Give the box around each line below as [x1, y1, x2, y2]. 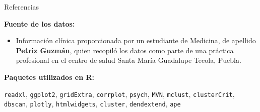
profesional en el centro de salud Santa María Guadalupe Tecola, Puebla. [16, 55, 241, 65]
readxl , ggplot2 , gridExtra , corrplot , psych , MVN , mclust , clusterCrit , [4, 88, 235, 99]
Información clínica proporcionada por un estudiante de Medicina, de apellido [16, 35, 256, 46]
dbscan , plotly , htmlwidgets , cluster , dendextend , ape [4, 98, 181, 109]
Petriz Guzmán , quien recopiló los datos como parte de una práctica [16, 45, 234, 55]
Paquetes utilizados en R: [4, 71, 95, 82]
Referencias [4, 2, 39, 12]
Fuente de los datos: [4, 18, 75, 29]
